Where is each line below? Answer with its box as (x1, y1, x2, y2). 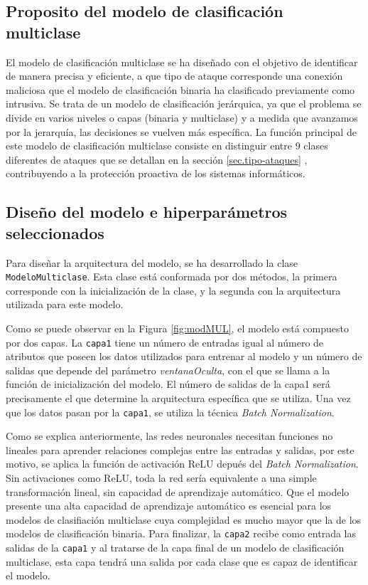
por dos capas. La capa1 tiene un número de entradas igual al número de (6, 334, 324, 349)
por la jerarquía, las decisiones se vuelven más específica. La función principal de (6, 124, 357, 139)
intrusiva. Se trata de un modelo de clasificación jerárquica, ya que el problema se (6, 96, 362, 111)
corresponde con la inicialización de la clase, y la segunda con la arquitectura (6, 283, 341, 297)
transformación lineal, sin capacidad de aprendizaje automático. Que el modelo (6, 484, 350, 499)
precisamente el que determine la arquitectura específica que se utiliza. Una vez (6, 391, 351, 405)
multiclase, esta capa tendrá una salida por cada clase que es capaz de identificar (6, 554, 358, 569)
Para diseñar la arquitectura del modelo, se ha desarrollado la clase (6, 255, 298, 270)
